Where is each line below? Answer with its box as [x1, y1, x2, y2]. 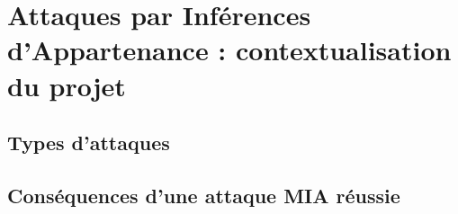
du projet [7, 67, 126, 103]
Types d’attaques [7, 129, 170, 156]
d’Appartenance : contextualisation [7, 31, 452, 68]
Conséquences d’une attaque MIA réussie [7, 181, 400, 209]
